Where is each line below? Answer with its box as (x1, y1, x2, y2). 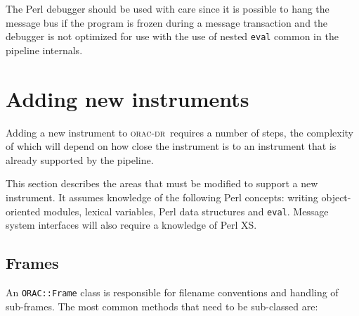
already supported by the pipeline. (6, 152, 154, 167)
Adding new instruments (6, 84, 249, 113)
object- (321, 189, 351, 204)
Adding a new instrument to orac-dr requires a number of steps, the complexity (6, 125, 353, 139)
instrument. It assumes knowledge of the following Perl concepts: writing (6, 189, 318, 204)
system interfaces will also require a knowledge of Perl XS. (6, 217, 257, 232)
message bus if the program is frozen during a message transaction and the (6, 15, 328, 30)
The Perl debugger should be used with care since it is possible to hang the (6, 1, 329, 15)
